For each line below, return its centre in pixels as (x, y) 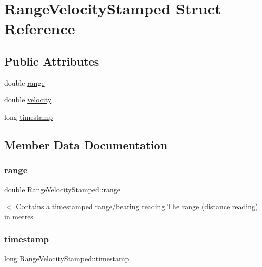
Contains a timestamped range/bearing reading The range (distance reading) (137, 206)
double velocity (28, 100)
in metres (19, 216)
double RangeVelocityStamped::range (62, 189)
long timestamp (28, 117)
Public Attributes (52, 61)
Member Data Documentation (86, 144)
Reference (40, 28)
